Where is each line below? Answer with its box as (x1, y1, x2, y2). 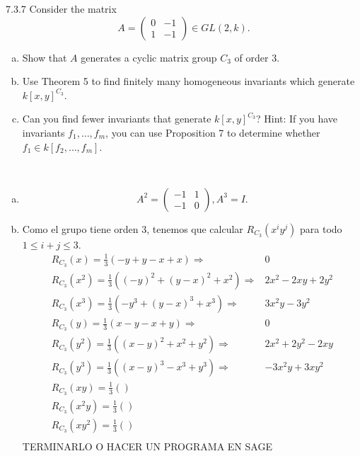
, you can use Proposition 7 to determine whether (105, 125, 320, 139)
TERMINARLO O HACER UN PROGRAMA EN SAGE (22, 438, 272, 453)
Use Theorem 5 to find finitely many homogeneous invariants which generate (22, 74, 355, 89)
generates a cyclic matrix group (81, 50, 217, 64)
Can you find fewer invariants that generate (22, 111, 211, 126)
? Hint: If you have (255, 111, 338, 126)
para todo (300, 221, 342, 236)
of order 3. (234, 50, 280, 64)
